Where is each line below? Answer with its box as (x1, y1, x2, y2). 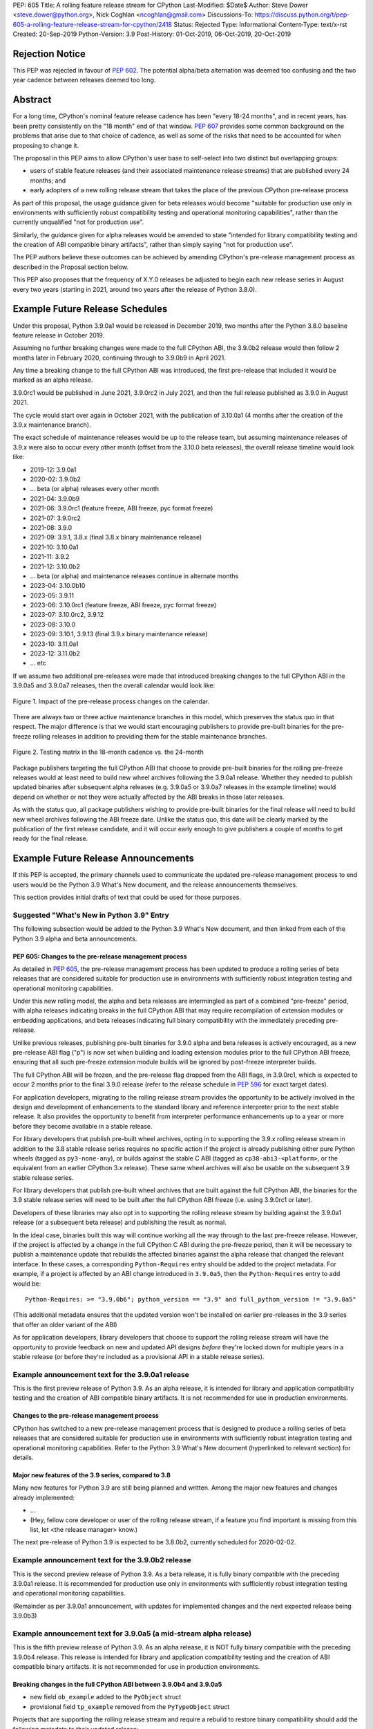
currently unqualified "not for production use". (12, 218, 144, 226)
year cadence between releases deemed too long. (12, 76, 156, 84)
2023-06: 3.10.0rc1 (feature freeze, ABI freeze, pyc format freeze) (30, 601, 217, 609)
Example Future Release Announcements (12, 853, 195, 864)
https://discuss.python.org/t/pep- (254, 10, 350, 19)
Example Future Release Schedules (12, 303, 168, 315)
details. (12, 1453, 34, 1462)
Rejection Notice (12, 48, 86, 59)
